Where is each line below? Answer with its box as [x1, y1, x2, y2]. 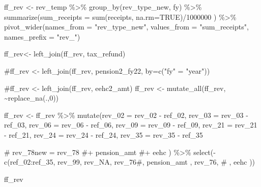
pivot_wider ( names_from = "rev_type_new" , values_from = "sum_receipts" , [4, 21, 249, 32]
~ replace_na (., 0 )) [4, 92, 59, 103]
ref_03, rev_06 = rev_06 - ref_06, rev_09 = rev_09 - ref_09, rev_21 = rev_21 [4, 119, 257, 130]
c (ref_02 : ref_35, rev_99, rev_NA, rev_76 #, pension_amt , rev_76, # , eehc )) [4, 157, 255, 167]
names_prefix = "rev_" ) [4, 31, 80, 42]
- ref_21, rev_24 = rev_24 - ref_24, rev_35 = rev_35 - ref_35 [4, 129, 203, 140]
